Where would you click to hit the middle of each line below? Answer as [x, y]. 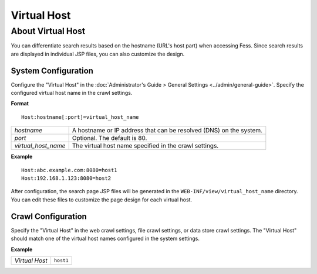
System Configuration [52, 71]
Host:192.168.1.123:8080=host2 [66, 178]
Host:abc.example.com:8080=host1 [69, 170]
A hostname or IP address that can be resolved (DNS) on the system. [167, 131]
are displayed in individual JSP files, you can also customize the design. [98, 54]
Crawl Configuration [49, 216]
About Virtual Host [48, 31]
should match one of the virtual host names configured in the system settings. [105, 239]
